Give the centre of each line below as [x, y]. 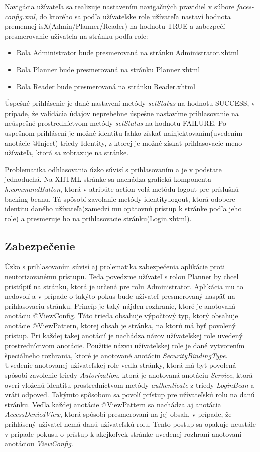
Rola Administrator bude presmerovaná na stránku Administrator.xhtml [127, 52]
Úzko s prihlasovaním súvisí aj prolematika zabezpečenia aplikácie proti [115, 266]
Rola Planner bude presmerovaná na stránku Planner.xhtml [108, 69]
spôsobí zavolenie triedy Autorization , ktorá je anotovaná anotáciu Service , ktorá [129, 375]
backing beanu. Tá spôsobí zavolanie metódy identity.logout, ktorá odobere [120, 199]
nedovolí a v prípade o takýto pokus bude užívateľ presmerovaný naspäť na [120, 296]
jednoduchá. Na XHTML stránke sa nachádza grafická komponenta [108, 179]
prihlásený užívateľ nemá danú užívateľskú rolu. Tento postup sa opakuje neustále [130, 424]
